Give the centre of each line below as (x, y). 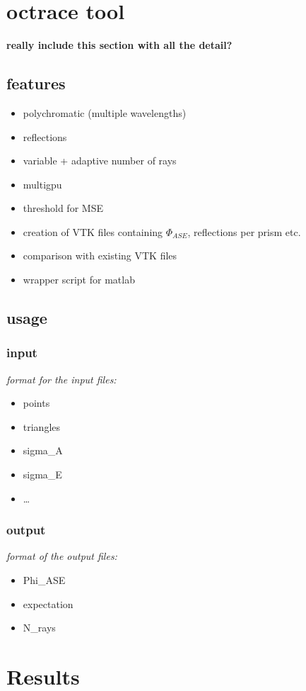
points (36, 403)
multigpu (42, 184)
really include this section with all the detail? (119, 45)
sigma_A (43, 450)
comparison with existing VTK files (100, 255)
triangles (42, 426)
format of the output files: (62, 556)
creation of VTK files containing (93, 231)
